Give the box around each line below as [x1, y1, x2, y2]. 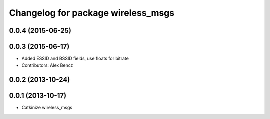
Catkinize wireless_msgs [21, 105, 72, 111]
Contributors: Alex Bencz [21, 62, 73, 68]
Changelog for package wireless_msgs [9, 7, 175, 18]
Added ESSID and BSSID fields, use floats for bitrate [21, 55, 129, 62]
